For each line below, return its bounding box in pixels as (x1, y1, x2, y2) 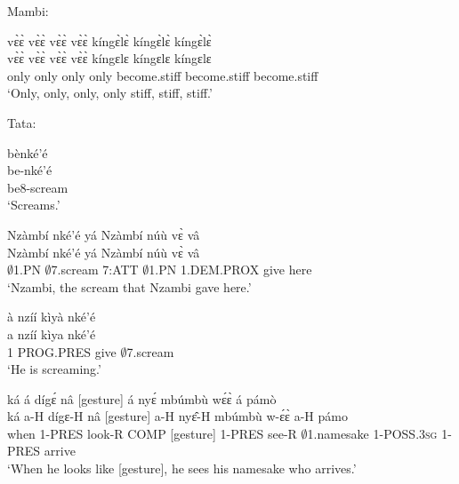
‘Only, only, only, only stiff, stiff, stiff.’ (7, 83, 213, 102)
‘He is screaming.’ (7, 360, 101, 378)
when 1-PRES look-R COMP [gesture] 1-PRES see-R (7, 424, 297, 442)
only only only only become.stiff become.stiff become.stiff (7, 66, 318, 84)
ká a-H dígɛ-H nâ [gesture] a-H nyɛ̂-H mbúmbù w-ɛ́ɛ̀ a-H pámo (7, 407, 348, 425)
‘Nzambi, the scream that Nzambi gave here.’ (7, 277, 252, 296)
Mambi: (7, 2, 49, 20)
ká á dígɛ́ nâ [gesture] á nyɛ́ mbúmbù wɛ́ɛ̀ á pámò (7, 389, 277, 408)
